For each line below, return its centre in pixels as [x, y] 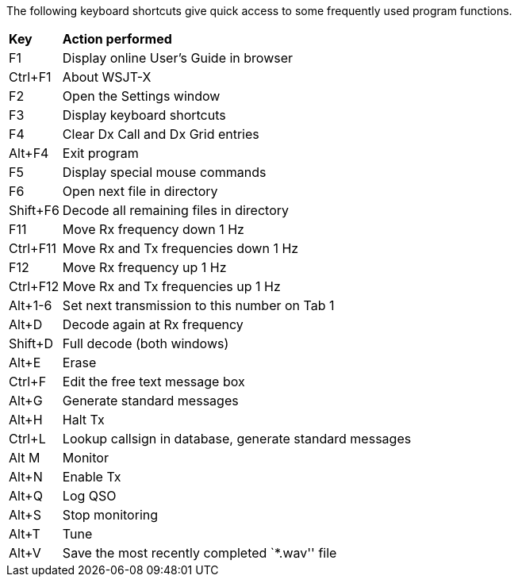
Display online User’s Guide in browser [178, 58]
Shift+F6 [34, 210]
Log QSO [89, 496]
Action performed [117, 39]
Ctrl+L [27, 439]
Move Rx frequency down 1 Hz [153, 229]
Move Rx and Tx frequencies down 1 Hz [180, 248]
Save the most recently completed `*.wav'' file [200, 553]
